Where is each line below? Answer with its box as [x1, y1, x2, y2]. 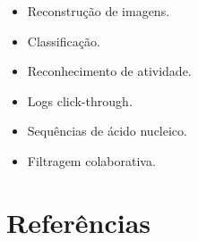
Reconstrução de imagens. [27, 2, 170, 20]
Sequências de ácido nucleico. [27, 121, 187, 140]
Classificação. [27, 31, 100, 50]
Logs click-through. [27, 91, 133, 110]
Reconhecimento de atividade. [27, 62, 192, 80]
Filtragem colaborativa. [27, 151, 156, 170]
